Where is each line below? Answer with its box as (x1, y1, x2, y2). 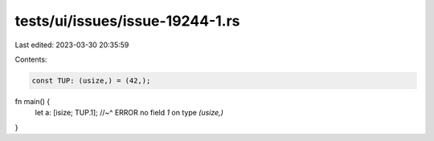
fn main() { (14, 96, 51, 106)
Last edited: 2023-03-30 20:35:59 (14, 40, 129, 50)
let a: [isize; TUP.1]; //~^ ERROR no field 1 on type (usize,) (35, 108, 224, 118)
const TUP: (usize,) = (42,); (31, 76, 151, 85)
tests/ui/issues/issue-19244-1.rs (14, 12, 240, 30)
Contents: (14, 54, 47, 64)
